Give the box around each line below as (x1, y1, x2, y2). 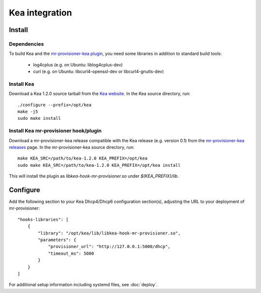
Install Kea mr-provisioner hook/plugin (9, 128, 101, 134)
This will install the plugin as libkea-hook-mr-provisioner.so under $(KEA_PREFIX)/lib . (9, 173, 179, 179)
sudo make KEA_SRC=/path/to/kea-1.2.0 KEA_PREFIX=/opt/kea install (17, 163, 181, 168)
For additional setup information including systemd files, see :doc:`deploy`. (9, 282, 158, 288)
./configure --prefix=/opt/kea (17, 102, 92, 108)
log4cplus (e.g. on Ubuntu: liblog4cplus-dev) (33, 62, 123, 67)
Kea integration (9, 7, 72, 18)
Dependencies (9, 40, 44, 47)
